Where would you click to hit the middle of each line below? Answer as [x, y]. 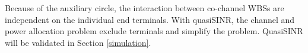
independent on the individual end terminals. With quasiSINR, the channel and [150, 19]
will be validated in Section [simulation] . [78, 42]
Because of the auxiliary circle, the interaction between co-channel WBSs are [145, 8]
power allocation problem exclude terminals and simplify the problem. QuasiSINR [154, 31]
